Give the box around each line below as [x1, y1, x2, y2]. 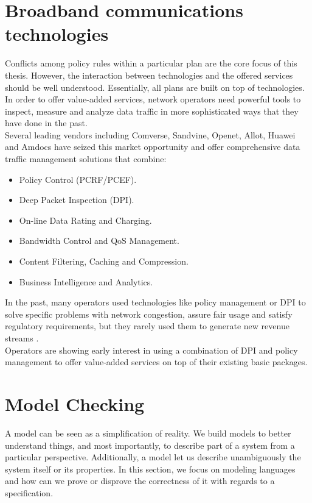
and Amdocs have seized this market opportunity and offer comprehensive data [5, 140, 300, 153]
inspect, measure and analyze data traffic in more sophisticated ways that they [5, 104, 299, 117]
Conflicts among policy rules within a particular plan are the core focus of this [5, 57, 297, 70]
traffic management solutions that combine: [5, 152, 167, 165]
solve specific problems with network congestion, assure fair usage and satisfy [5, 307, 293, 320]
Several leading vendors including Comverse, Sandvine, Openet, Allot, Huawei [5, 128, 296, 141]
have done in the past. [5, 116, 88, 129]
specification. [5, 486, 54, 499]
